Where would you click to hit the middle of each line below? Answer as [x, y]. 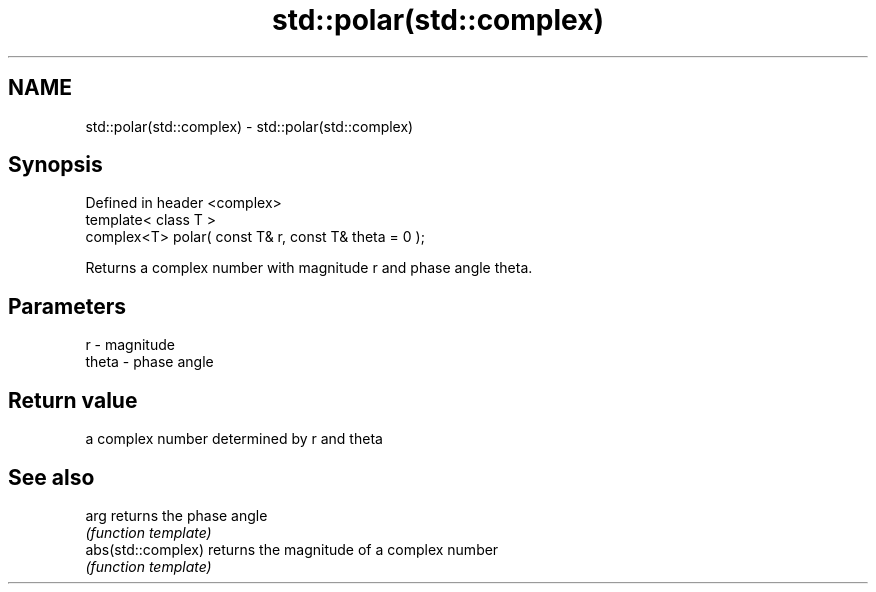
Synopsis [55, 165]
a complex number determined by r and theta [234, 439]
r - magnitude [130, 345]
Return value [73, 400]
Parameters [67, 306]
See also [51, 477]
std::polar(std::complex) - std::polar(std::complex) [249, 126]
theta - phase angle [149, 362]
